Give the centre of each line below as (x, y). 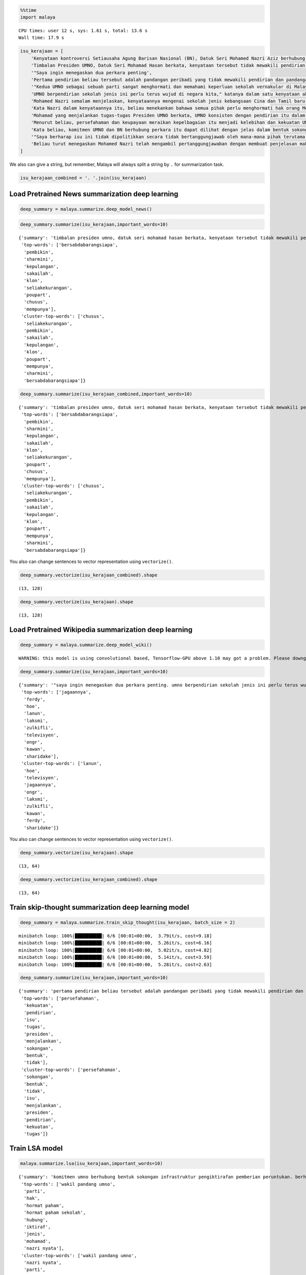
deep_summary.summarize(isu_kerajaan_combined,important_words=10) (106, 394)
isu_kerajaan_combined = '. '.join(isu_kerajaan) (83, 178)
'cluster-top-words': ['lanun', (61, 763)
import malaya (38, 17)
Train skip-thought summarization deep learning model (99, 907)
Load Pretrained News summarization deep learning (94, 194)
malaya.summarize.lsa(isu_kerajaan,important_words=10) (92, 1164)
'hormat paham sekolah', (55, 1213)
